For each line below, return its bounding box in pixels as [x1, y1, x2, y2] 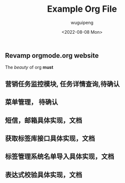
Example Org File [47, 3, 117, 15]
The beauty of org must [5, 65, 54, 70]
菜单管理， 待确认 [5, 98, 58, 106]
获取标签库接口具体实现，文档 [5, 134, 95, 142]
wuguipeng [70, 20, 94, 25]
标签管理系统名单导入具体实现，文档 [5, 153, 114, 161]
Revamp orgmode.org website [5, 51, 99, 60]
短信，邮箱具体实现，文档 [5, 116, 82, 124]
